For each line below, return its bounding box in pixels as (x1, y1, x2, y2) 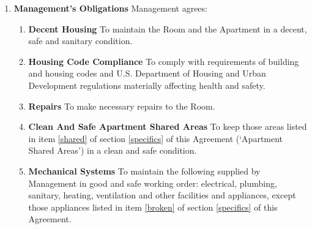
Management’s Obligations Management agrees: (13, 2, 207, 14)
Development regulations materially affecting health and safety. (28, 78, 266, 91)
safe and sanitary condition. (28, 34, 133, 47)
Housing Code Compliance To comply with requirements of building (28, 54, 299, 67)
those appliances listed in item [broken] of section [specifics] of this (28, 200, 278, 213)
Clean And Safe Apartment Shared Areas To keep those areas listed (28, 120, 307, 133)
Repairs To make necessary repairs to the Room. (28, 99, 215, 112)
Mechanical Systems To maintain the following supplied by (28, 164, 261, 177)
